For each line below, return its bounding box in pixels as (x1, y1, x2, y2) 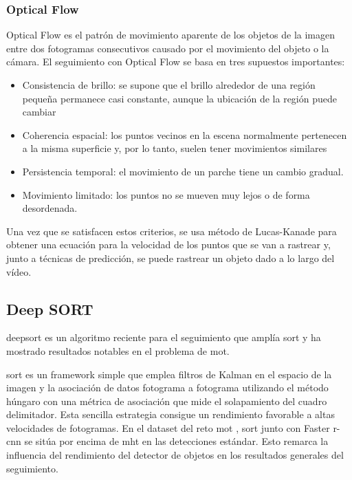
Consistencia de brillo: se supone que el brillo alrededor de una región (22, 78, 316, 91)
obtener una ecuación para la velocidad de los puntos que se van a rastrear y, (6, 237, 331, 252)
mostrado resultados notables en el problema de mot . (6, 343, 230, 358)
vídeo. (6, 264, 32, 279)
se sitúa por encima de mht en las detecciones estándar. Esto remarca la (24, 434, 329, 448)
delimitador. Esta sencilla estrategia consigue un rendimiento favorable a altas (6, 407, 335, 422)
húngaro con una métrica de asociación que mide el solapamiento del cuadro (6, 393, 327, 408)
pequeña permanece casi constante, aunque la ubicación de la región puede (22, 91, 337, 105)
